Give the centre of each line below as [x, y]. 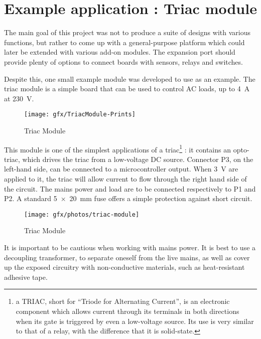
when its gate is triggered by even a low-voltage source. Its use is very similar [135, 321]
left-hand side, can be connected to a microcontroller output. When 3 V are [121, 169]
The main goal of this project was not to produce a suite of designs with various [127, 32]
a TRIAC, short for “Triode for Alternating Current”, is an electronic [123, 301]
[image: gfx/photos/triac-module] [82, 214]
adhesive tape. [26, 277]
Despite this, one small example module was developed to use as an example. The [130, 78]
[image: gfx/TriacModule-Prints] [80, 115]
